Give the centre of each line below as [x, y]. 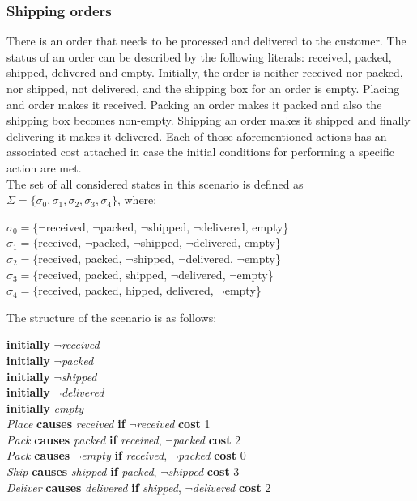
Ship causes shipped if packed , [82, 471]
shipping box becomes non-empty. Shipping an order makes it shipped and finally [208, 120]
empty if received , [124, 455]
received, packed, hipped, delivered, [126, 290]
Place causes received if [66, 424]
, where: [137, 200]
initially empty [45, 408]
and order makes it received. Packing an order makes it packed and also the [194, 104]
